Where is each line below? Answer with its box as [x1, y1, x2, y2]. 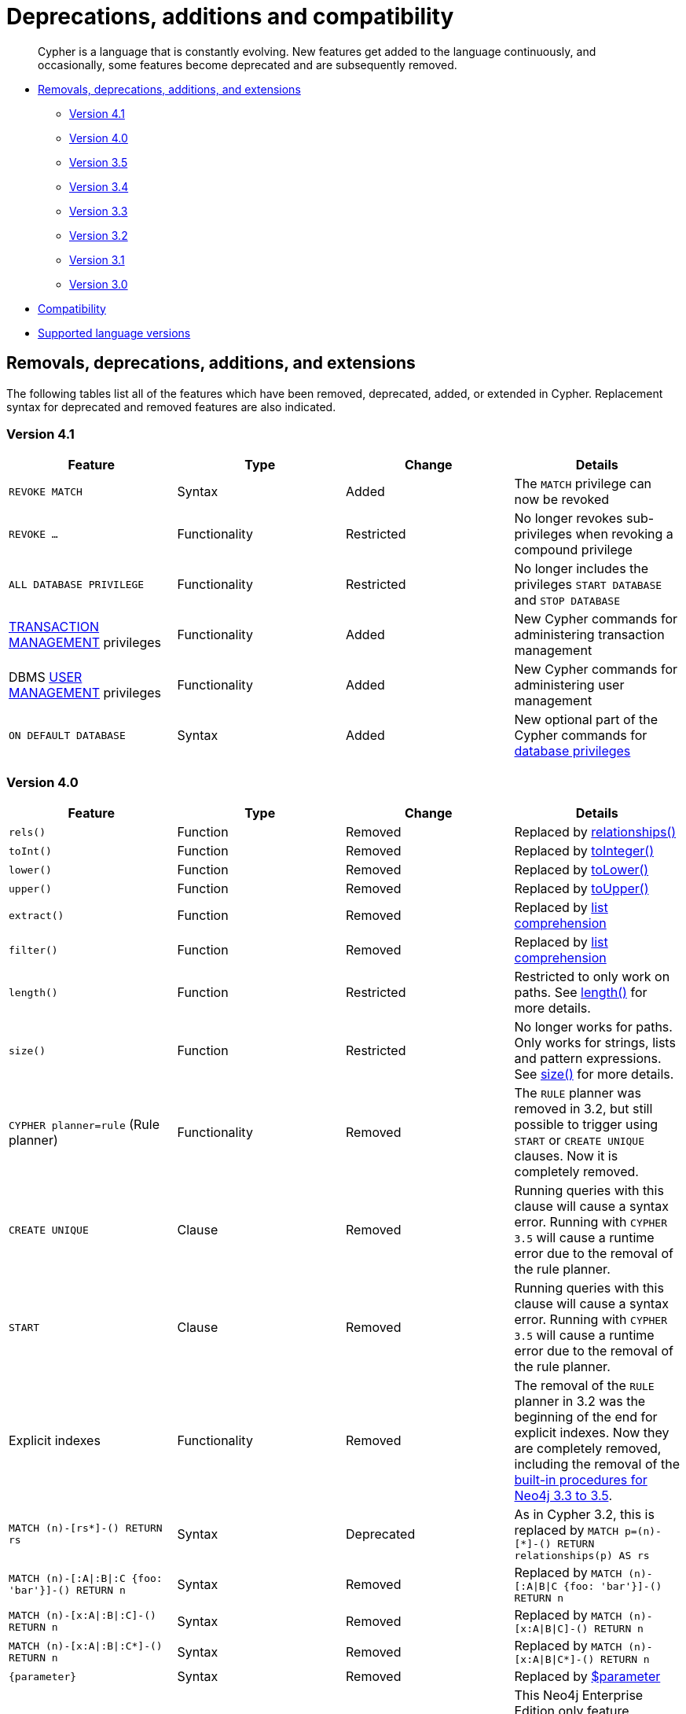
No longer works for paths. [514, 1019, 673, 1035]
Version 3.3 [69, 204, 128, 218]
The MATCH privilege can [514, 476, 652, 492]
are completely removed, [514, 1440, 662, 1457]
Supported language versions [38, 326, 191, 340]
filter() [9, 943, 58, 956]
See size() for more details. [514, 1066, 674, 1083]
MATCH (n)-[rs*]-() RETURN [9, 1522, 163, 1535]
